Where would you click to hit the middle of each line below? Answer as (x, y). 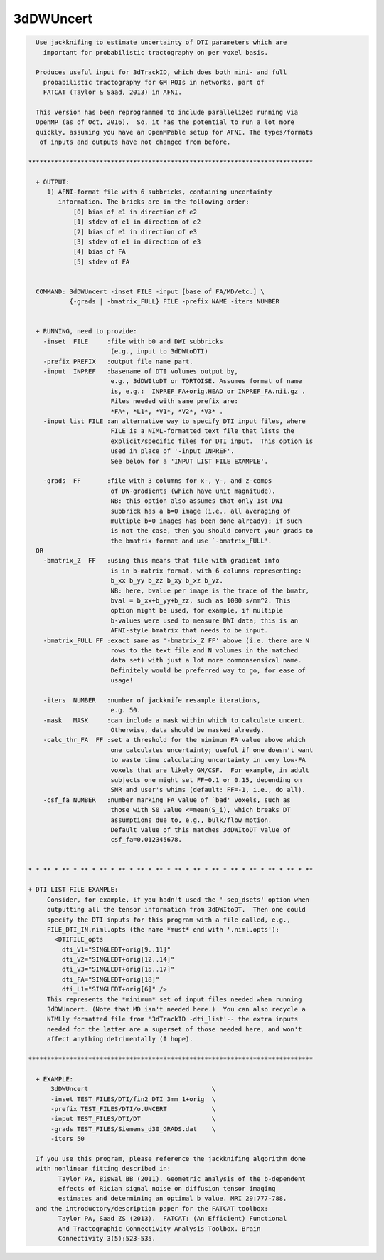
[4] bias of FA (99, 252)
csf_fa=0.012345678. (146, 840)
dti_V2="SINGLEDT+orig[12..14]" (118, 959)
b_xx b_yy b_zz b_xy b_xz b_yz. (167, 581)
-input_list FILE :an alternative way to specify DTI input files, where (174, 421)
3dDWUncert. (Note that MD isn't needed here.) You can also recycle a (176, 1009)
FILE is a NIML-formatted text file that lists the (203, 431)
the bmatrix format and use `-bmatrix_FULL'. (191, 541)
